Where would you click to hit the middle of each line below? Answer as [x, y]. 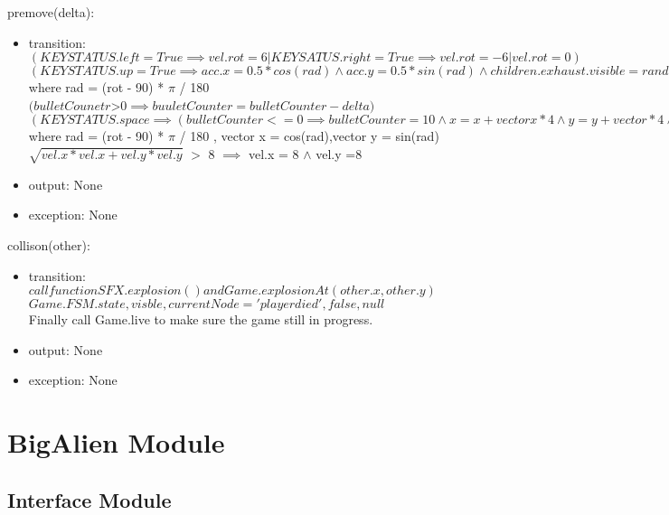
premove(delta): [51, 12]
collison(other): [49, 244]
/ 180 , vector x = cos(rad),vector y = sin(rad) [309, 136]
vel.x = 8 [273, 153]
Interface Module [90, 499]
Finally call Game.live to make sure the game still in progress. [201, 319]
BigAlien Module [116, 442]
